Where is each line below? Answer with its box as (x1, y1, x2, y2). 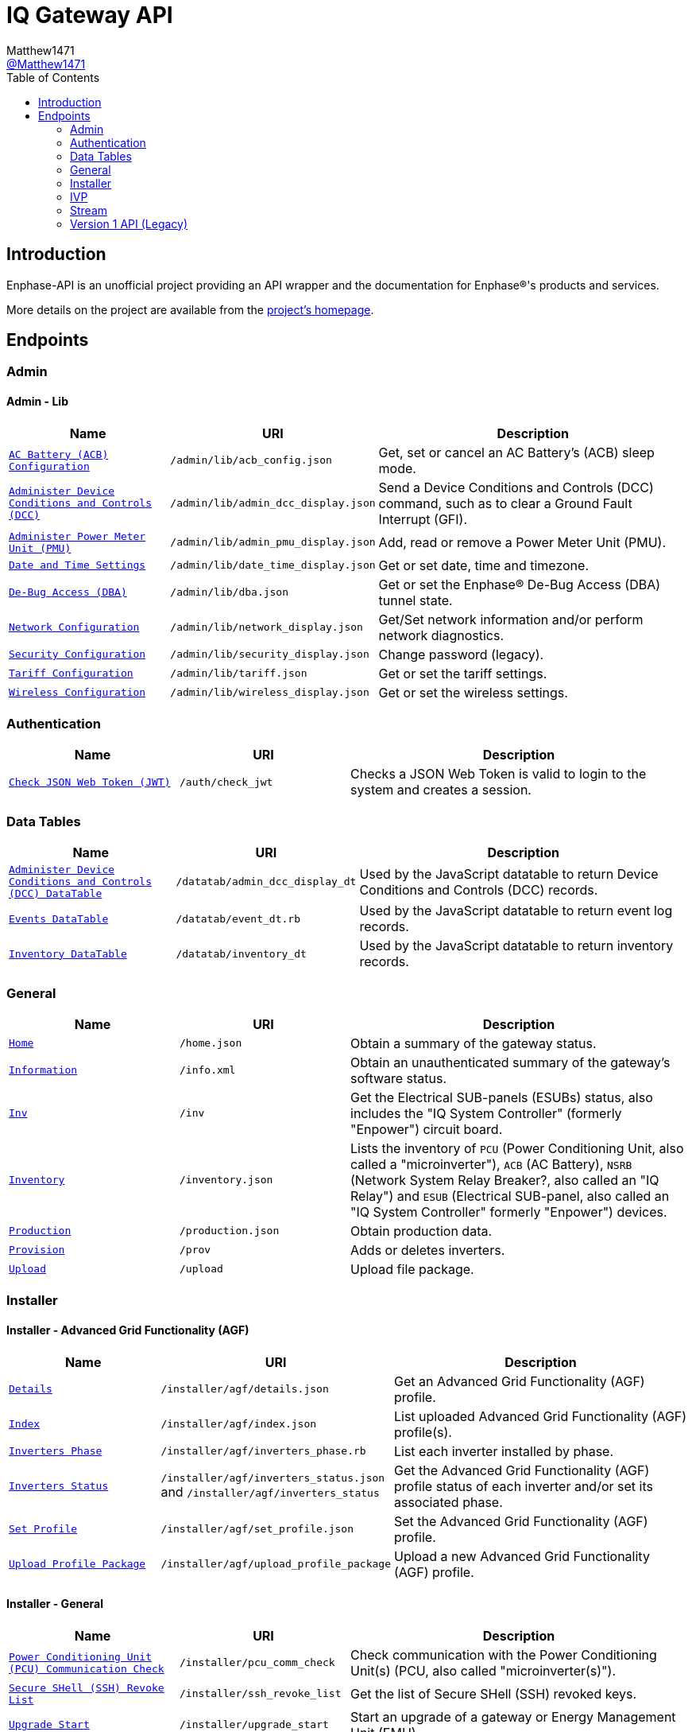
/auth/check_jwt (180, 775, 273, 788)
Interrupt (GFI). (378, 511, 467, 527)
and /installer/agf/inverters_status (160, 1484, 380, 1500)
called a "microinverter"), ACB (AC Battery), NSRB (350, 1155, 632, 1172)
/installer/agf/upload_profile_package (160, 1558, 391, 1570)
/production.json (180, 1225, 280, 1237)
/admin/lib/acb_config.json (170, 454, 332, 467)
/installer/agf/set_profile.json (160, 1523, 354, 1535)
